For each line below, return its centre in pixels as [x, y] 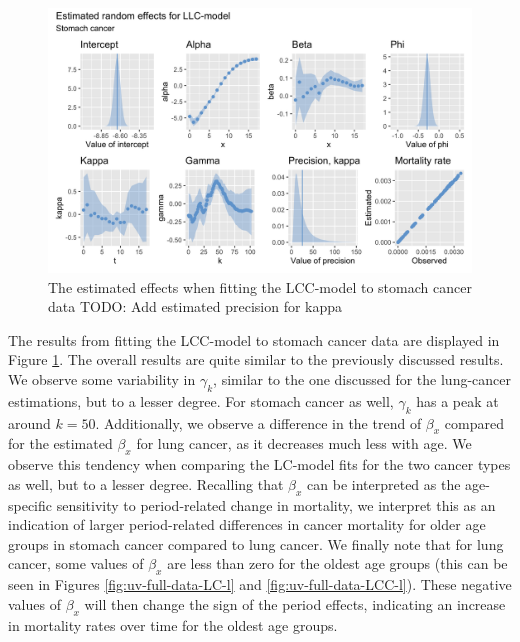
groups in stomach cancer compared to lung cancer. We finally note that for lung [256, 543]
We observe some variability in [102, 378]
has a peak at [457, 400]
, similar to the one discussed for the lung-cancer [362, 378]
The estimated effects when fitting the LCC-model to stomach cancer [260, 286]
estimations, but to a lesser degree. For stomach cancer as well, [201, 400]
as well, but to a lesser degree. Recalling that [146, 483]
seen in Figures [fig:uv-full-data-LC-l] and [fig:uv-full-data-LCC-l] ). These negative [260, 584]
